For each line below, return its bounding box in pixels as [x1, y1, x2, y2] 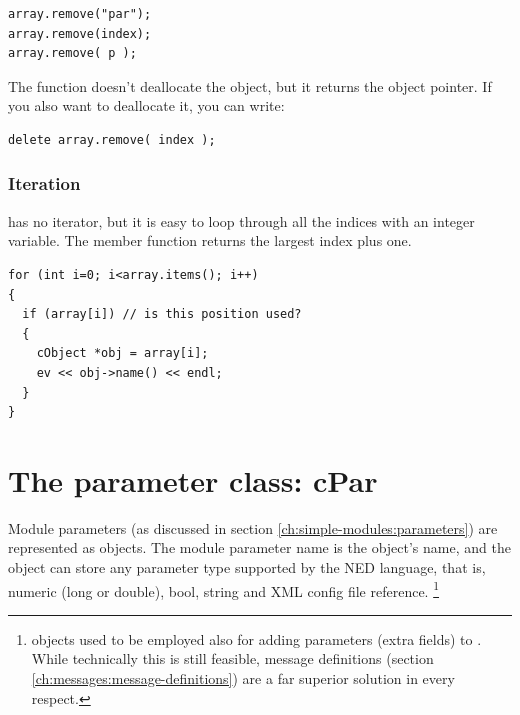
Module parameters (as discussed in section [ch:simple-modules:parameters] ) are [8, 517, 498, 538]
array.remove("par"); [8, 7, 152, 21]
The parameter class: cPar [8, 459, 378, 500]
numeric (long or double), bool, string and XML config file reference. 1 [8, 577, 440, 601]
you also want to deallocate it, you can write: [8, 95, 285, 116]
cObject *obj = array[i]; [36, 346, 209, 361]
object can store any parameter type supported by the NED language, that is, [8, 557, 486, 578]
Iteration [8, 171, 81, 196]
